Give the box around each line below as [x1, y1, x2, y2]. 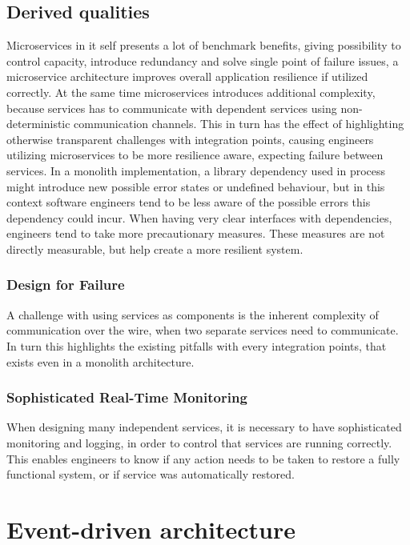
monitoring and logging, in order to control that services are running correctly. [6, 434, 392, 451]
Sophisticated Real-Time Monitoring [6, 387, 247, 407]
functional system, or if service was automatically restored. [6, 466, 295, 483]
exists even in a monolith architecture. [6, 353, 195, 370]
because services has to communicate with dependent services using [6, 99, 337, 116]
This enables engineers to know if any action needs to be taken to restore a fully [6, 450, 400, 467]
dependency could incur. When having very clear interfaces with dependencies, [6, 209, 392, 226]
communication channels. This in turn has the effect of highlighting [74, 115, 404, 132]
